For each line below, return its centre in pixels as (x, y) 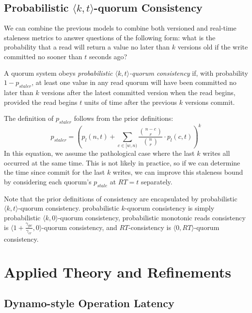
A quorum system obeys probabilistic (58, 73)
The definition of (29, 118)
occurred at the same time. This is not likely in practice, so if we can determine (122, 162)
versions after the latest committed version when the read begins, (138, 92)
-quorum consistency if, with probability (189, 73)
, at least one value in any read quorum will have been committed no (134, 82)
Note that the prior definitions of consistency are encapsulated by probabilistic (121, 198)
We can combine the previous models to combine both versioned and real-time (120, 28)
